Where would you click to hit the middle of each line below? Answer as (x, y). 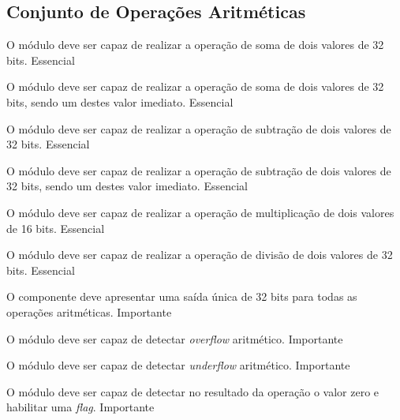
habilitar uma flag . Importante (80, 407)
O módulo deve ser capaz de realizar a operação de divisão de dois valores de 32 (200, 255)
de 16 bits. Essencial (56, 228)
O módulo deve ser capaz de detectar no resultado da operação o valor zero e (193, 391)
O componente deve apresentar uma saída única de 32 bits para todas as (182, 296)
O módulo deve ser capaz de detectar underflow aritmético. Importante (178, 365)
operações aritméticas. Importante (89, 311)
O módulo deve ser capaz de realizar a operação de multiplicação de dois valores (200, 212)
